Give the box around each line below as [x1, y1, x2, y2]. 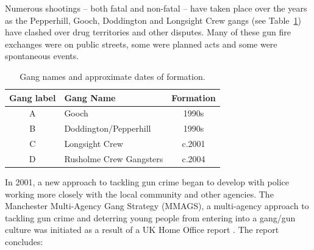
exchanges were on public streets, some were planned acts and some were [5, 37, 277, 50]
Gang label [9, 91, 56, 104]
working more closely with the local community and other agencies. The [5, 187, 274, 200]
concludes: [5, 235, 43, 248]
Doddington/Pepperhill [64, 122, 151, 135]
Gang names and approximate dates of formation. [20, 70, 205, 82]
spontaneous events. [5, 49, 79, 62]
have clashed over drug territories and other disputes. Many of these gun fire [5, 26, 291, 38]
